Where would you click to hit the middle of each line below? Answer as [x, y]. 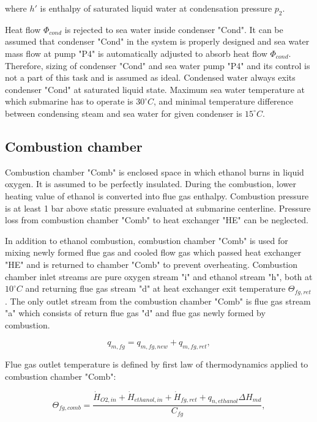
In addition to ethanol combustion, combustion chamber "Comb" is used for [147, 240]
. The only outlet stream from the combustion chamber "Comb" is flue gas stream [158, 301]
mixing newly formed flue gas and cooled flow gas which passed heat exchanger [153, 252]
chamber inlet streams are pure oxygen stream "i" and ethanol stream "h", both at [159, 276]
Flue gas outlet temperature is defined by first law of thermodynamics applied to [157, 364]
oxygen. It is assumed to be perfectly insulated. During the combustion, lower [151, 184]
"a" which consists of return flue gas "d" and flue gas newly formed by [135, 313]
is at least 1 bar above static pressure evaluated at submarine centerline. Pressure [158, 208]
